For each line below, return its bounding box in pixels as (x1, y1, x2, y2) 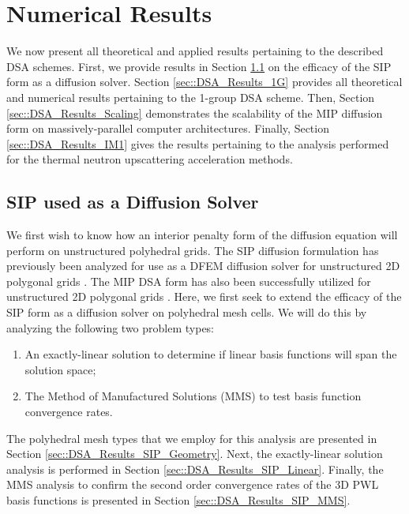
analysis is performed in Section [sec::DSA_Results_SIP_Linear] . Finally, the (6, 460, 384, 477)
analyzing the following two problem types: (6, 319, 215, 336)
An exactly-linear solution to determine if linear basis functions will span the (24, 346, 397, 362)
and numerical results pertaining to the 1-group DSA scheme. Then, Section (6, 88, 375, 105)
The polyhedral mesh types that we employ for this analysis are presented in (6, 430, 377, 446)
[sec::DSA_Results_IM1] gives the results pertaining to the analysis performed (6, 135, 389, 152)
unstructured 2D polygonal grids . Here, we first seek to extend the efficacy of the (6, 288, 402, 305)
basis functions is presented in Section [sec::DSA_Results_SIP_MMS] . (6, 491, 351, 508)
